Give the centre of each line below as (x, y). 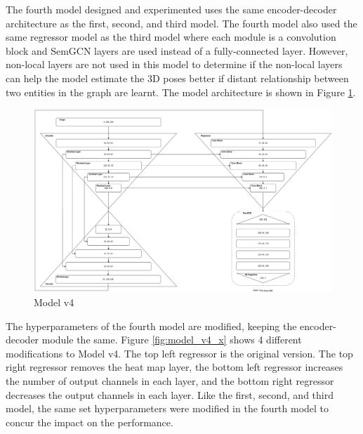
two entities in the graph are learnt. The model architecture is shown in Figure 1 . (181, 92)
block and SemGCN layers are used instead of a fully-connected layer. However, (177, 50)
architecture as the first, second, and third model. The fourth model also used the (181, 23)
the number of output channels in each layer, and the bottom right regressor (170, 380)
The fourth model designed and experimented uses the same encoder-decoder (171, 9)
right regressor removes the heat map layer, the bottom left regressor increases (174, 367)
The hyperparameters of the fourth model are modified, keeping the (151, 325)
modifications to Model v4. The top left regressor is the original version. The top (179, 353)
